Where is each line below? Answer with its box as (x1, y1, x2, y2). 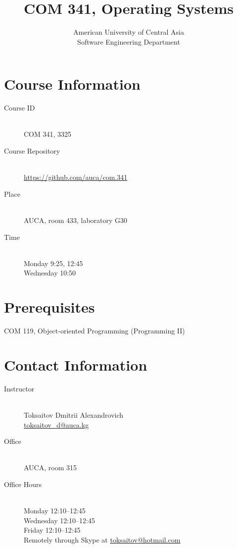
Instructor (4, 383, 35, 393)
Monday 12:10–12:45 (24, 505, 86, 516)
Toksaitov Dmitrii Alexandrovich (24, 410, 124, 420)
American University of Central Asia (73, 27, 184, 37)
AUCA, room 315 (24, 462, 77, 473)
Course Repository (4, 146, 60, 156)
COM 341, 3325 (24, 129, 72, 139)
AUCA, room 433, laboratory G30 (24, 215, 128, 225)
